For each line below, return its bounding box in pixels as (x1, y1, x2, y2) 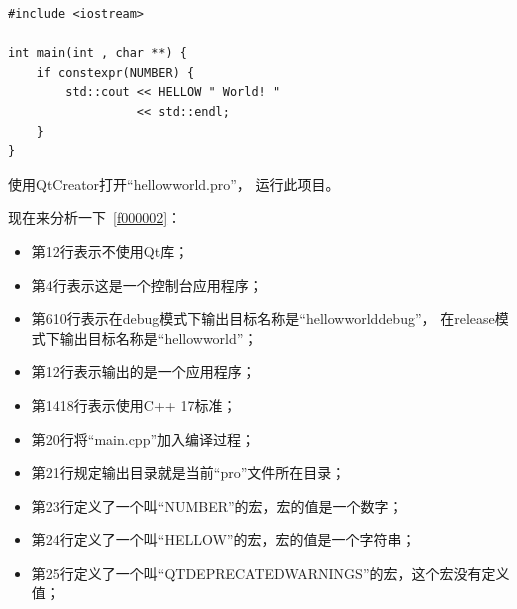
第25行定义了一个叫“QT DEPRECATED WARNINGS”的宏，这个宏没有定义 (31, 562, 510, 583)
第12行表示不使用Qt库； (31, 240, 189, 261)
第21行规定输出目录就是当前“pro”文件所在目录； (31, 462, 346, 483)
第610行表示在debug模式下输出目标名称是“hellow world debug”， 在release (31, 308, 495, 329)
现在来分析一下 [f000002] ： (8, 207, 182, 228)
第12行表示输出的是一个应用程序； (31, 361, 256, 382)
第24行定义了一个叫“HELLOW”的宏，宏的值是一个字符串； (31, 529, 416, 550)
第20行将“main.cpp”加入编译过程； (31, 428, 256, 449)
